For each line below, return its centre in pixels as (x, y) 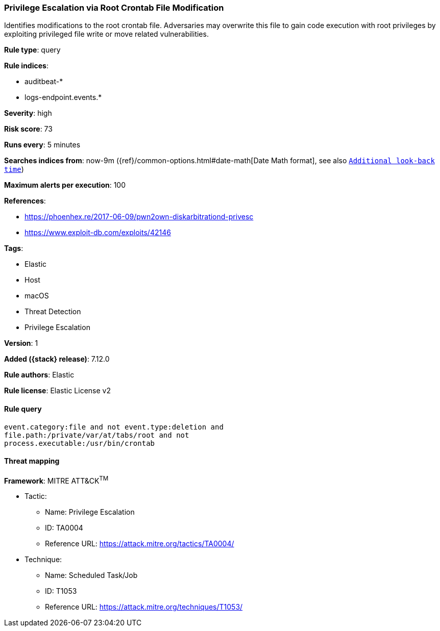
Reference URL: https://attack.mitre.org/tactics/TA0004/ (140, 544)
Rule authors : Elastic (39, 375)
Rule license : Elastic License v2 (57, 391)
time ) (14, 169)
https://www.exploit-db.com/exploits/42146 (98, 233)
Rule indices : (26, 66)
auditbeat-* (44, 82)
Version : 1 (21, 343)
